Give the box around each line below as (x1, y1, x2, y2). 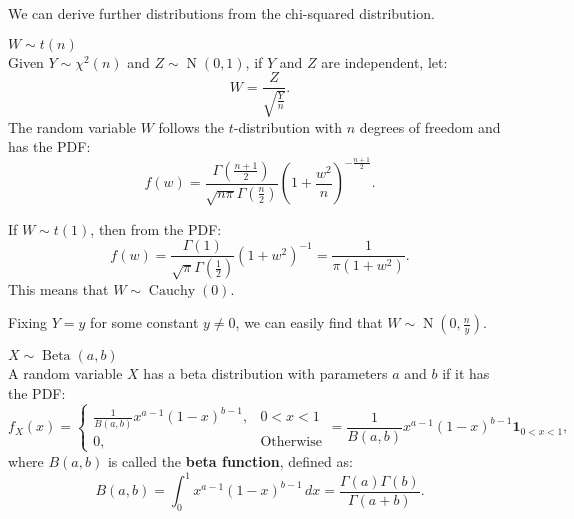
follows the (158, 116, 224, 137)
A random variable (8, 363, 123, 384)
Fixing (8, 312, 48, 333)
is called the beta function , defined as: (107, 450, 353, 471)
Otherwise (260, 434, 322, 449)
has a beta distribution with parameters (143, 363, 388, 384)
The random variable (8, 116, 137, 137)
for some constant (90, 312, 199, 333)
